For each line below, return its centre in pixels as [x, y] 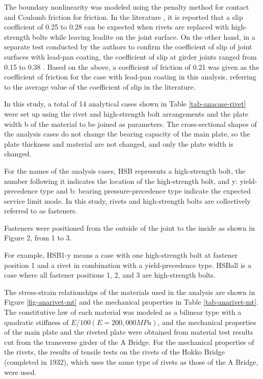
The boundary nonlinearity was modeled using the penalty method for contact [127, 7]
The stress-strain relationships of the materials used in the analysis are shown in [130, 292]
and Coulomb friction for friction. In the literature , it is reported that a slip [124, 17]
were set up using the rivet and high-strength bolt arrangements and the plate [126, 113]
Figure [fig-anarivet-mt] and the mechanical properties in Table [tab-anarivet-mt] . [131, 302]
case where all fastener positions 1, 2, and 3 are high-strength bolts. [110, 275]
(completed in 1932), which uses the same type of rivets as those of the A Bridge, [131, 362]
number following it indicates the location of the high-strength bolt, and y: [121, 181]
